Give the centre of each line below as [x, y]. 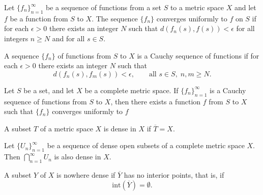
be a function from [39, 18]
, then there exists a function [156, 101]
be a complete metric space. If [131, 90]
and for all [68, 38]
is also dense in [78, 157]
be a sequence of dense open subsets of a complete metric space [146, 145]
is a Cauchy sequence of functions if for [198, 55]
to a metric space [197, 7]
